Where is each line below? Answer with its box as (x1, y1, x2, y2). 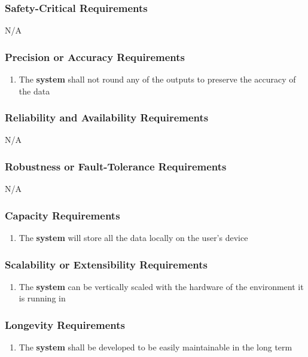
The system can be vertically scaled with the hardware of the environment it (19, 280, 304, 292)
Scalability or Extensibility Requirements (5, 257, 208, 271)
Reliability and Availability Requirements (5, 110, 209, 125)
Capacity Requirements (5, 208, 120, 222)
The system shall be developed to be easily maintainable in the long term (19, 341, 292, 353)
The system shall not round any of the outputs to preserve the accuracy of (19, 73, 296, 86)
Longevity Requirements (5, 317, 126, 332)
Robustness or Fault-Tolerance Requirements (5, 158, 227, 173)
